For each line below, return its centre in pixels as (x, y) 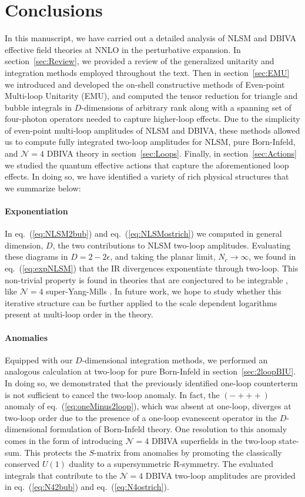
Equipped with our (39, 360)
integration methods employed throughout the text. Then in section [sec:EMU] (147, 72)
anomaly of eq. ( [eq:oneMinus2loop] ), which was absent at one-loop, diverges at (148, 406)
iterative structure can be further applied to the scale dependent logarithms (141, 302)
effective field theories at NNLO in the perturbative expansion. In (123, 49)
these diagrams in (36, 256)
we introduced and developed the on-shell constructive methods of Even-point (145, 84)
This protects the (55, 452)
